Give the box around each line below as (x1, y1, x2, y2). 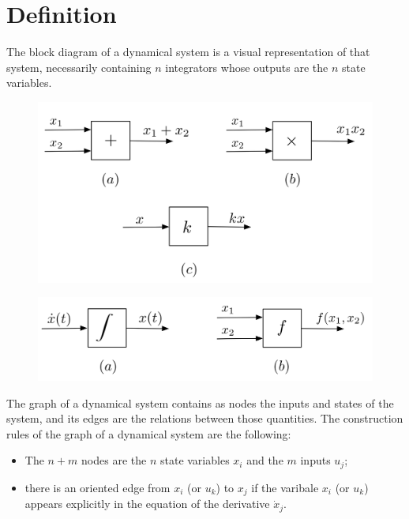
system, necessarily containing (6, 58, 152, 75)
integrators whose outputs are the (165, 58, 328, 75)
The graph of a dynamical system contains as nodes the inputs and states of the (6, 394, 394, 411)
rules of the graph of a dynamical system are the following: (6, 425, 291, 442)
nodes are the (81, 452, 147, 468)
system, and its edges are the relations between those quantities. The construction (6, 410, 403, 427)
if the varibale (251, 479, 319, 495)
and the (246, 452, 283, 468)
